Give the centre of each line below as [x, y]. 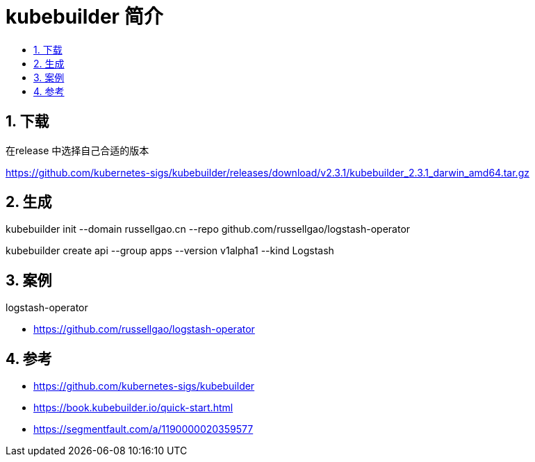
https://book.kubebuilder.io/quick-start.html [133, 408]
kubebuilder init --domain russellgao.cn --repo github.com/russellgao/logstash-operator [208, 229]
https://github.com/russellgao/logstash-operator [144, 329]
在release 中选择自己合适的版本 [77, 150]
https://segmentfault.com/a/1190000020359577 [143, 429]
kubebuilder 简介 [84, 17]
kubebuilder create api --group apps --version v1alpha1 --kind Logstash [170, 251]
